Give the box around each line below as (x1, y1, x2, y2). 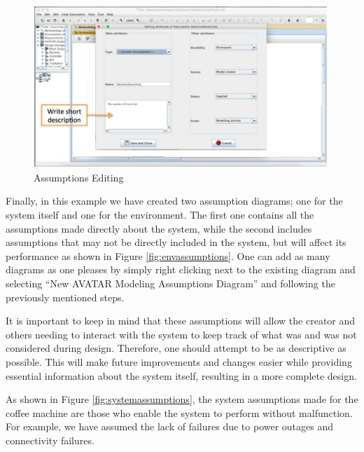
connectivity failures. (6, 432, 94, 447)
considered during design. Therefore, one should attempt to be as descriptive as (6, 341, 346, 355)
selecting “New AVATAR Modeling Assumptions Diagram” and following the (6, 275, 335, 290)
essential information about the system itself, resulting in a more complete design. (6, 368, 357, 383)
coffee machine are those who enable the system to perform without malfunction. (6, 405, 353, 420)
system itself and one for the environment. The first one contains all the (6, 207, 314, 221)
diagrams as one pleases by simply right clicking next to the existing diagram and (6, 262, 356, 277)
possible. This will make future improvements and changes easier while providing (6, 354, 352, 369)
